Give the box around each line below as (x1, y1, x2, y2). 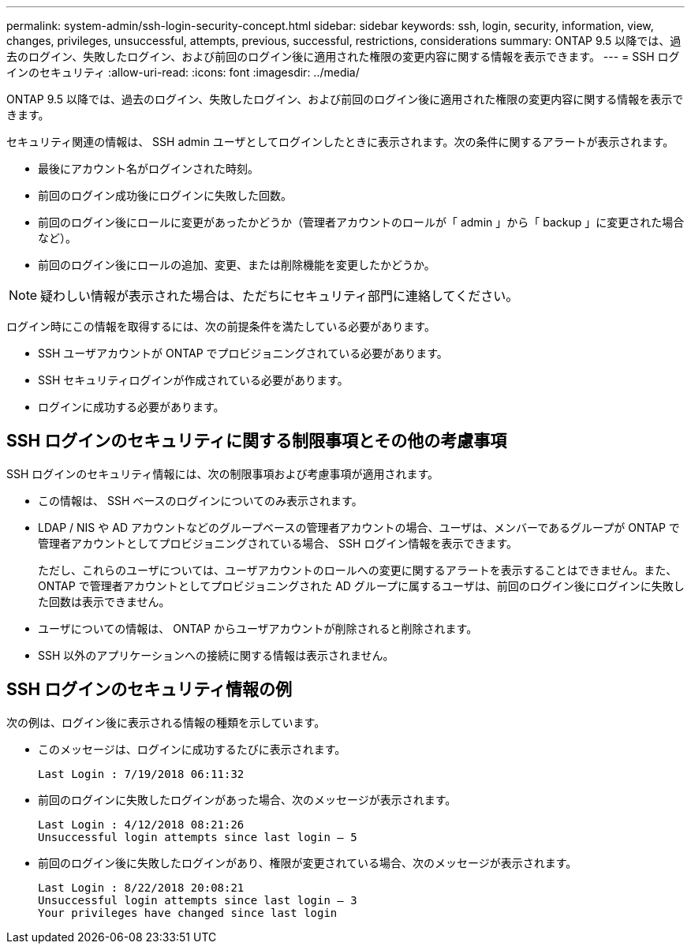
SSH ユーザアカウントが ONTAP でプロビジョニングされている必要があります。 (38, 346, 448, 360)
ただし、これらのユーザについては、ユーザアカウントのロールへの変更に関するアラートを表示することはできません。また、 (38, 563, 678, 577)
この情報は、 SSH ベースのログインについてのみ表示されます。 (38, 493, 363, 507)
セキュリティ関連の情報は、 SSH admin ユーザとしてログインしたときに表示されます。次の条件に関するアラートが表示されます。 (6, 135, 674, 148)
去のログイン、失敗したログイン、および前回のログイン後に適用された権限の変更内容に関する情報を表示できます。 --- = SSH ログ (6, 50, 680, 63)
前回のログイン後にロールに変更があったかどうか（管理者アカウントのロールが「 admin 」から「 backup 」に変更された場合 (38, 215, 685, 229)
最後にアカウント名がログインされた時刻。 (38, 162, 259, 175)
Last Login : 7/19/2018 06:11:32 (38, 767, 245, 780)
